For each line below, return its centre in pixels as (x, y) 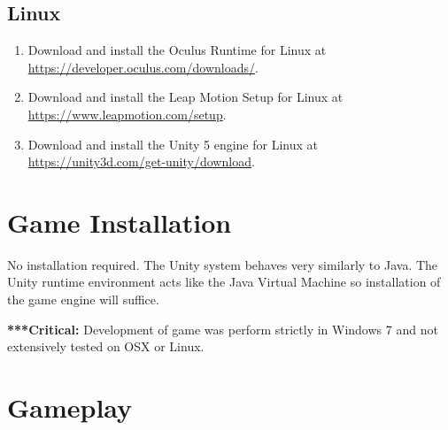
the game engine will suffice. (83, 299)
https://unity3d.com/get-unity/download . (141, 161)
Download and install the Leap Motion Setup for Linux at (185, 97)
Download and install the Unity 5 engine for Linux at (173, 144)
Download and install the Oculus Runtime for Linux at (177, 50)
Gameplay (70, 407)
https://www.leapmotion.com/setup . (127, 114)
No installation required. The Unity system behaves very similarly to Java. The (223, 264)
